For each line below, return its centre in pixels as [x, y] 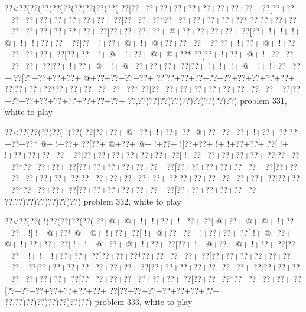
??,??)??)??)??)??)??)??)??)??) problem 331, [207, 100]
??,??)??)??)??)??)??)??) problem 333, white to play [99, 302]
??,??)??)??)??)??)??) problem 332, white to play [93, 201]
